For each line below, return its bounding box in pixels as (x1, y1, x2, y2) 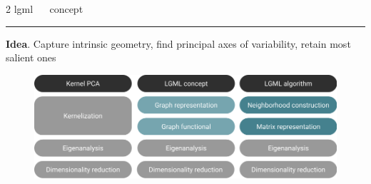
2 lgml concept (6, 1, 83, 16)
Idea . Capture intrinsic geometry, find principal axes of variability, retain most (6, 36, 351, 51)
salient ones (6, 50, 56, 65)
